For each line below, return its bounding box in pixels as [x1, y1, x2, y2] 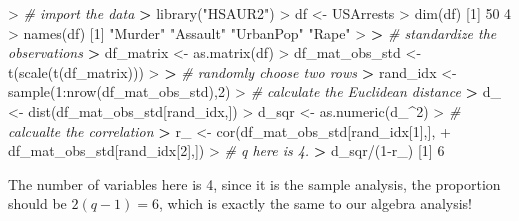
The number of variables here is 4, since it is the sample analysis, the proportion [8, 173, 501, 194]
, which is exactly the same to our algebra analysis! [158, 193, 473, 214]
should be [8, 193, 67, 214]
